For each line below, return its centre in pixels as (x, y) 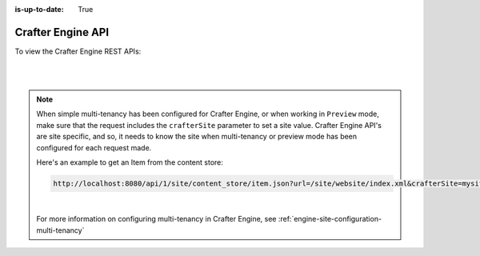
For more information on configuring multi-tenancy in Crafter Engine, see (156, 219)
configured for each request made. (94, 147)
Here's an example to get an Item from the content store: (130, 162)
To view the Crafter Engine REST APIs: (78, 51)
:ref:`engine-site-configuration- (330, 219)
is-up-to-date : (39, 9)
